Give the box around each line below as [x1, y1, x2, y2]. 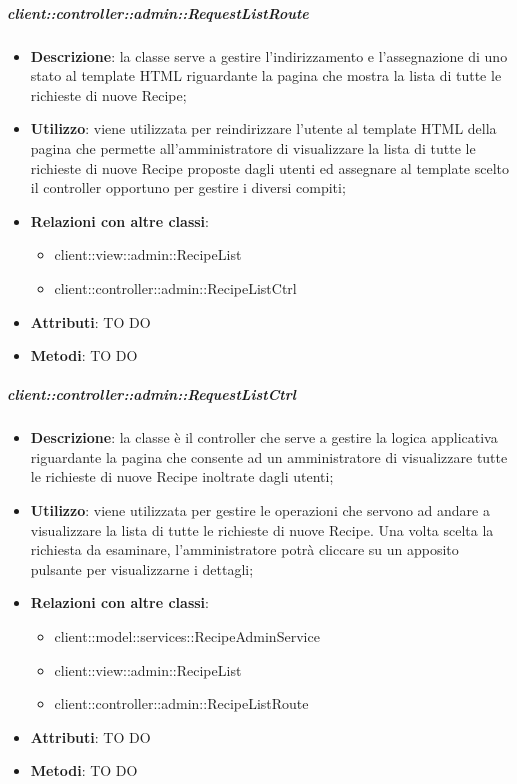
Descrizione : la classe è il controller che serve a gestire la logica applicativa [30, 427, 498, 448]
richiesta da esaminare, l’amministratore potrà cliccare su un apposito [30, 539, 459, 560]
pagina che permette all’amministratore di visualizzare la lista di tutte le [30, 137, 476, 158]
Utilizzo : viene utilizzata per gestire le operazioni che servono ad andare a [30, 500, 490, 521]
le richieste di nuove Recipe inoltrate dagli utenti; [30, 466, 334, 487]
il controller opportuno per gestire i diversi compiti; [30, 177, 346, 198]
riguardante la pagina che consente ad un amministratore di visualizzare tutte [30, 446, 508, 467]
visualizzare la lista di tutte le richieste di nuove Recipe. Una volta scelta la [30, 519, 494, 540]
